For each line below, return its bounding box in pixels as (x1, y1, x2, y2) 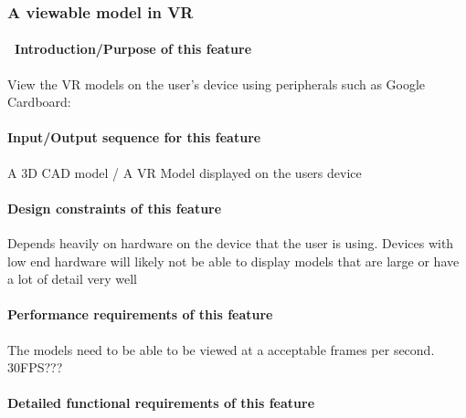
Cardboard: (7, 92, 71, 111)
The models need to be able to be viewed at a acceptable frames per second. (7, 340, 435, 359)
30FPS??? (7, 358, 63, 377)
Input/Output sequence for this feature (7, 128, 261, 147)
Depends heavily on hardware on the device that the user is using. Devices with (7, 234, 454, 253)
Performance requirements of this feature (7, 305, 273, 324)
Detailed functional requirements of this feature (7, 393, 315, 413)
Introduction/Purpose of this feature (15, 39, 252, 58)
